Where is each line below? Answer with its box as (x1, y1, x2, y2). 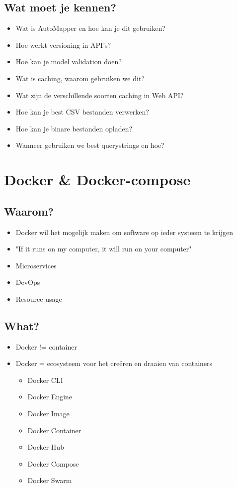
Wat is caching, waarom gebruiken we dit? (15, 73, 145, 83)
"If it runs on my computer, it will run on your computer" (15, 243, 192, 254)
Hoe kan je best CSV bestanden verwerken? (15, 107, 149, 117)
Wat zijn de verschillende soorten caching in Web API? (15, 90, 184, 100)
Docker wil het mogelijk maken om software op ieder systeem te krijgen (15, 227, 234, 237)
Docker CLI (27, 374, 63, 385)
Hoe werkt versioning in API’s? (15, 39, 111, 50)
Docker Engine (27, 391, 73, 402)
